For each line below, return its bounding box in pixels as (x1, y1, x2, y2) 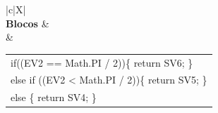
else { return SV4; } (11, 90, 97, 105)
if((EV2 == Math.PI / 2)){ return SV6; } (11, 55, 193, 69)
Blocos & (6, 15, 49, 30)
